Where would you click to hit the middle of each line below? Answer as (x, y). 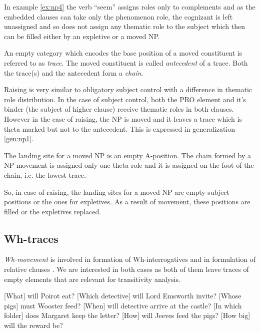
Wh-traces (31, 238)
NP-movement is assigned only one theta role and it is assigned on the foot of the (129, 165)
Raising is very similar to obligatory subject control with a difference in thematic (128, 89)
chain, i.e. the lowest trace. (45, 175)
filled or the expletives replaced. (53, 211)
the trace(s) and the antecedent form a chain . (74, 72)
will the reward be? (33, 325)
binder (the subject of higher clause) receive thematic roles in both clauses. (119, 109)
